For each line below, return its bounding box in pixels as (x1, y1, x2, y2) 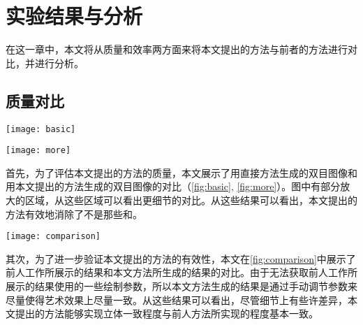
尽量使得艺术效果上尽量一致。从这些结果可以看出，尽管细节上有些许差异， (6, 292, 348, 307)
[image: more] (6, 145, 71, 156)
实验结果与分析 (6, 1, 143, 30)
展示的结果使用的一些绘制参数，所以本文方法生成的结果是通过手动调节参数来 (6, 279, 357, 294)
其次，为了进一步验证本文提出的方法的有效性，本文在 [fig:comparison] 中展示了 (6, 251, 356, 266)
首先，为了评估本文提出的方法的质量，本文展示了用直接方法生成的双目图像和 (6, 165, 357, 180)
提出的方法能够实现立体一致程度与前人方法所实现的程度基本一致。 (15, 306, 318, 321)
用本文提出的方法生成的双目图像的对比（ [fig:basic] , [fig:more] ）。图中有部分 (6, 179, 341, 194)
